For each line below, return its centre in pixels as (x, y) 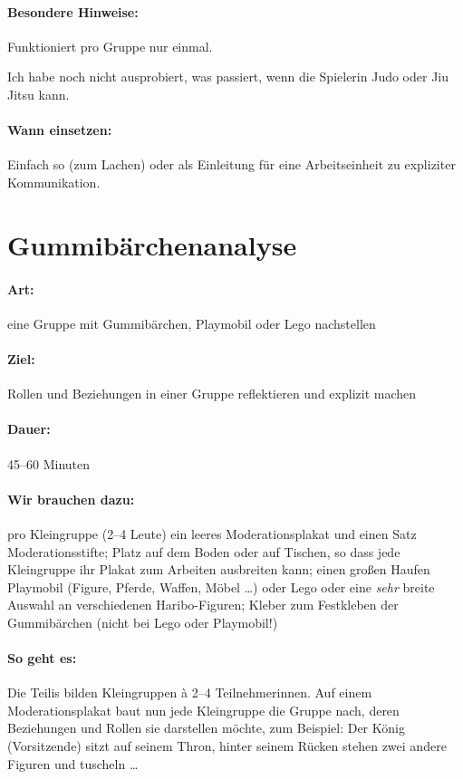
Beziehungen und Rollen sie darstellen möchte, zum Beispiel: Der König (206, 728)
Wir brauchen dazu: (71, 499)
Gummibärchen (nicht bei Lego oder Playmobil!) (143, 622)
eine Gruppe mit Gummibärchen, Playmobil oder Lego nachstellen (192, 323)
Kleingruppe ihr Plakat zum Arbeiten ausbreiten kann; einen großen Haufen (219, 569)
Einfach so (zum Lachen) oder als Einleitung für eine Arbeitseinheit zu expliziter (231, 164)
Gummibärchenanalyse (152, 244)
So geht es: (42, 658)
